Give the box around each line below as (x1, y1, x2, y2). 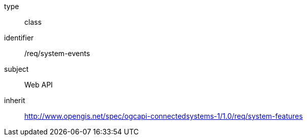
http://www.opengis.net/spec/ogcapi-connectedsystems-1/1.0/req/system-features (24, 112, 303, 120)
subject (4, 65, 29, 73)
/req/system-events (24, 49, 90, 58)
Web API (24, 80, 53, 89)
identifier (4, 33, 34, 42)
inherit (4, 96, 25, 105)
